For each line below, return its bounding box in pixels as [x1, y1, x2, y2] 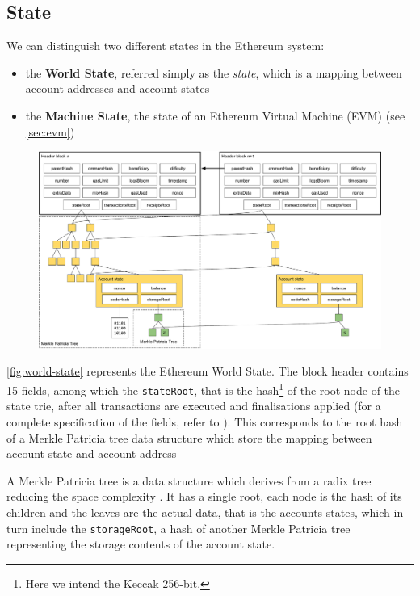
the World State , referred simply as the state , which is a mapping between [25, 64, 402, 81]
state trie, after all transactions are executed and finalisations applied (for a [6, 397, 381, 414]
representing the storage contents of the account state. [6, 535, 275, 552]
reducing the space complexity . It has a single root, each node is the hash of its [6, 488, 402, 505]
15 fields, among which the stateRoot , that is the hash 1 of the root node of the [6, 380, 401, 398]
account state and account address [6, 445, 177, 462]
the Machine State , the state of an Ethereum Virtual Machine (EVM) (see [25, 107, 405, 124]
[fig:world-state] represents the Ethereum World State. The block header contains [6, 363, 409, 380]
